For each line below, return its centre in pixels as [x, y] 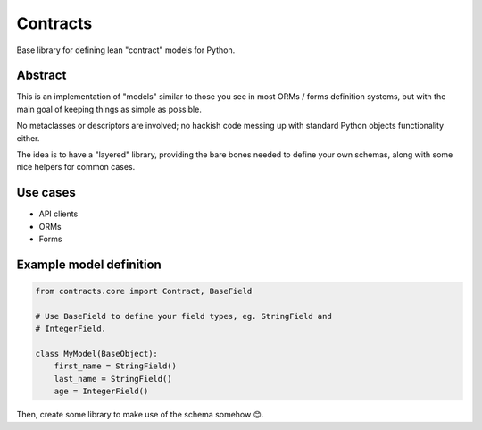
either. [28, 138]
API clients [58, 214]
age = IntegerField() [101, 392]
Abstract [42, 76]
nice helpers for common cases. [76, 167]
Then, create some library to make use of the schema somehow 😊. [140, 415]
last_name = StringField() [113, 379]
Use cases [46, 193]
